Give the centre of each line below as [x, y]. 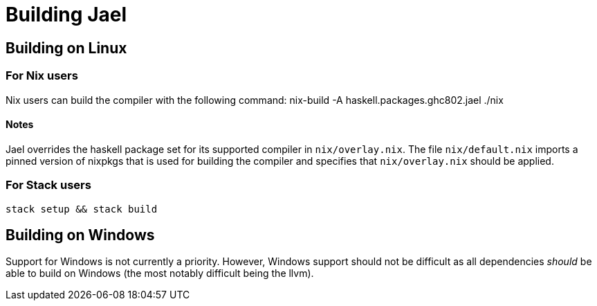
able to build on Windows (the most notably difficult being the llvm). [160, 273]
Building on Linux [66, 48]
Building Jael [66, 15]
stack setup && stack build [82, 209]
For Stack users [48, 185]
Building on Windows [80, 235]
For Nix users [42, 76]
